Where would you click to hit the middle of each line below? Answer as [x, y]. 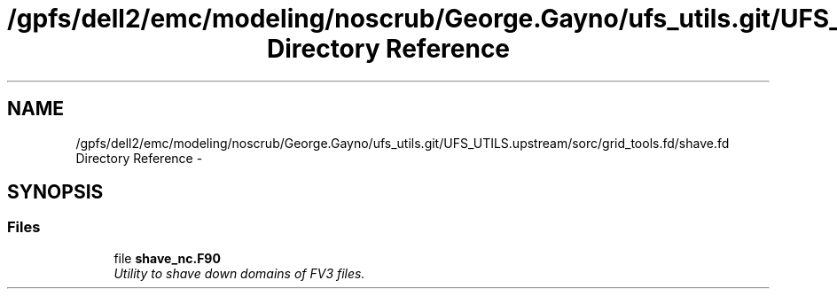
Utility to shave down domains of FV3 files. [239, 273]
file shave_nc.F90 [167, 258]
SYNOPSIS [55, 192]
